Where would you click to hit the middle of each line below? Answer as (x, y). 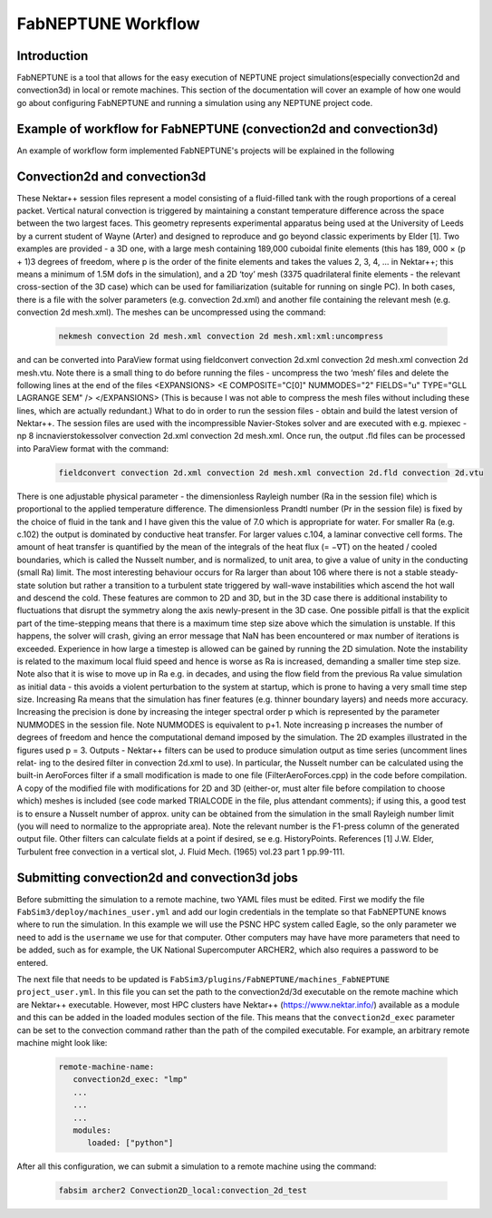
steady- (444, 572)
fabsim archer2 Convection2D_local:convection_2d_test (183, 1191)
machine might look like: (62, 1042)
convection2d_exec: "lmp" (130, 1080)
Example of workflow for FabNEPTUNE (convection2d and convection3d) (227, 128)
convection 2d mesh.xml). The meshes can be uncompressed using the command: (171, 312)
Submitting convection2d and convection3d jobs (158, 877)
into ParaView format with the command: (93, 448)
